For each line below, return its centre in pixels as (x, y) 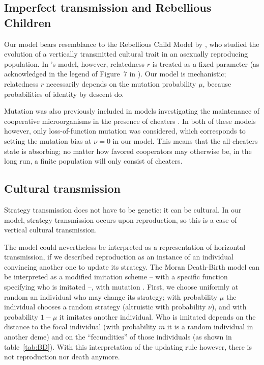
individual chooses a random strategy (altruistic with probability (105, 307)
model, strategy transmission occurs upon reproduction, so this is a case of (121, 219)
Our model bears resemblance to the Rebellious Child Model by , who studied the (132, 44)
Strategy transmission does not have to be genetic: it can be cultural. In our (123, 209)
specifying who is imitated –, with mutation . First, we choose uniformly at (121, 287)
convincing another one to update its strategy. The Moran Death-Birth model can (132, 266)
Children (28, 22)
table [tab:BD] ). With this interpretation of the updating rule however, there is (128, 346)
